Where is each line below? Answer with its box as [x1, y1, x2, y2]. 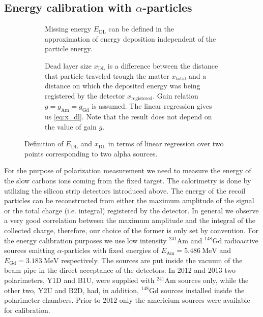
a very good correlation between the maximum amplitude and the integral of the [4, 215, 256, 226]
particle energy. [45, 43, 93, 54]
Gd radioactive [212, 235, 258, 245]
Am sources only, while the [164, 274, 249, 285]
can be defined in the [108, 23, 174, 34]
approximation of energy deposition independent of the [45, 33, 216, 44]
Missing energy [45, 23, 92, 34]
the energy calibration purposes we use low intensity [4, 235, 167, 245]
